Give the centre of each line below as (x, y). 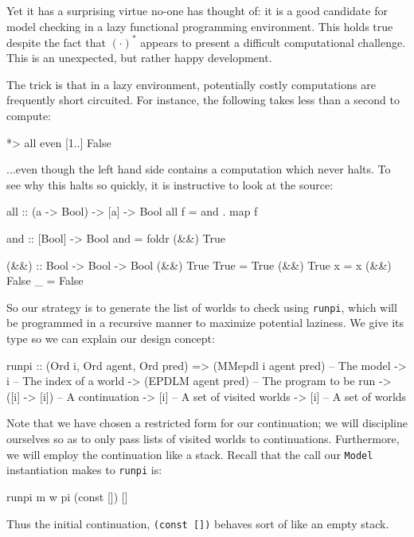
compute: (29, 116)
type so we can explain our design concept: (111, 339)
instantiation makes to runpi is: (84, 470)
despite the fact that (56, 42)
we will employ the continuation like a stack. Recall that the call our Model (190, 454)
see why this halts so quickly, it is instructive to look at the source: (170, 184)
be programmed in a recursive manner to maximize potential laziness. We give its (205, 323)
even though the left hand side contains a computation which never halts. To (203, 169)
